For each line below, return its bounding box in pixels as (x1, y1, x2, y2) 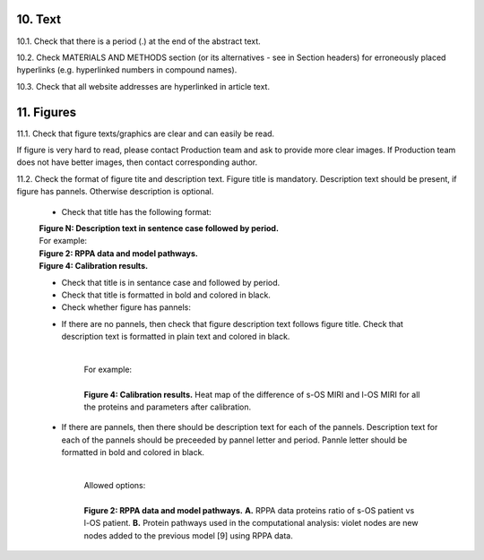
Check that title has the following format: (61, 206, 212, 217)
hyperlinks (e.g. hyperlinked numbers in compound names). (16, 65, 238, 75)
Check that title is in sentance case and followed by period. (61, 277, 281, 288)
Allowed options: (83, 479, 146, 490)
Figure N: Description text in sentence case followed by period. (39, 222, 280, 233)
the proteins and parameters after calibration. (83, 401, 252, 412)
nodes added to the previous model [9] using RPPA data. (83, 530, 293, 541)
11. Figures (16, 104, 77, 120)
